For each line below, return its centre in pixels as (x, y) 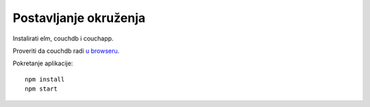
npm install (45, 79)
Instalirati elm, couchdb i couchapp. (63, 38)
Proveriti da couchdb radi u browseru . (66, 51)
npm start (41, 89)
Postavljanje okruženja (79, 18)
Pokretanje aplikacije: (43, 63)
